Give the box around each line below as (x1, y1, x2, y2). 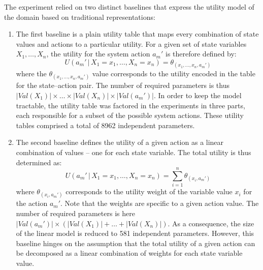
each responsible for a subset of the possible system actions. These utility (16, 110, 244, 121)
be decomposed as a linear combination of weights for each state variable (16, 248, 243, 258)
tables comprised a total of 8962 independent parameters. (16, 119, 195, 130)
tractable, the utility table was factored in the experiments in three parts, (16, 100, 245, 110)
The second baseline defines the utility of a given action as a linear (16, 137, 224, 147)
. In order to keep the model (153, 89, 242, 100)
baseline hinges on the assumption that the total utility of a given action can (16, 237, 255, 248)
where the (16, 68, 47, 79)
